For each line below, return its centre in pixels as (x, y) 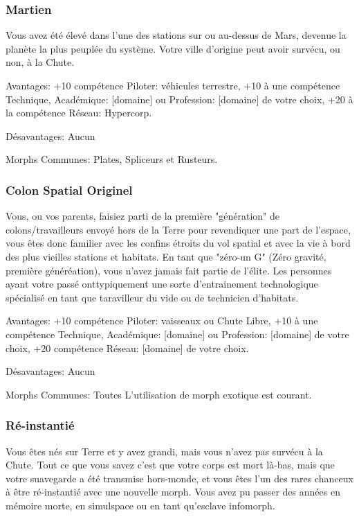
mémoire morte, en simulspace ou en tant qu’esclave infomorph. (140, 505)
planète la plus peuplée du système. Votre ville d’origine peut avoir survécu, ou (173, 48)
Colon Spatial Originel (69, 190)
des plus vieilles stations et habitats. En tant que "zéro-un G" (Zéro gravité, (166, 256)
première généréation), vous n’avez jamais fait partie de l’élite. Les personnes (169, 270)
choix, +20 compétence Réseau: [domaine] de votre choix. (127, 348)
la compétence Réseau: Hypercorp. (79, 113)
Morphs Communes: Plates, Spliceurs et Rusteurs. (112, 159)
